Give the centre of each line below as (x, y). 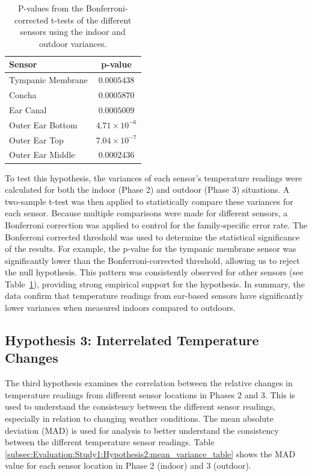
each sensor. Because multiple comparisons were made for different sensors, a (146, 213)
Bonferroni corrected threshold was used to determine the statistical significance (152, 236)
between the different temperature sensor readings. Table (110, 442)
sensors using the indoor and (73, 32)
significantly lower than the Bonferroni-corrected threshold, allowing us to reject (152, 260)
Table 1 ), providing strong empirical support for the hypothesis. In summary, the (155, 283)
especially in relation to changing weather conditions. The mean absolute (139, 418)
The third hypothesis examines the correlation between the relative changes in (149, 383)
